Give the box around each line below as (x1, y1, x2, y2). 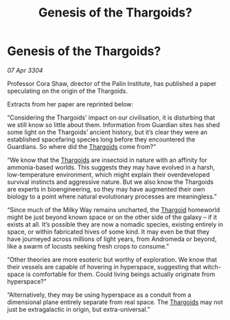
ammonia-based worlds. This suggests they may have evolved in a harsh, (7, 163, 216, 171)
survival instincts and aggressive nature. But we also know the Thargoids (7, 177, 214, 186)
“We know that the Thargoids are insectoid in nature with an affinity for (7, 156, 207, 164)
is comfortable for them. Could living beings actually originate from (26, 270, 216, 278)
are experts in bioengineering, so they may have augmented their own (7, 185, 205, 193)
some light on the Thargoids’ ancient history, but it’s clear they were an (7, 128, 208, 136)
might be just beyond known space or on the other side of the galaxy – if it (7, 213, 218, 221)
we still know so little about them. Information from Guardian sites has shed (7, 120, 220, 128)
